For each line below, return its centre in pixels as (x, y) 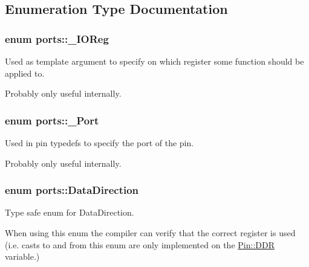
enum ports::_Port (52, 120)
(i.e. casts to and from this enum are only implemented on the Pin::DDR (140, 244)
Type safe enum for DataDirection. (70, 212)
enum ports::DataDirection (72, 190)
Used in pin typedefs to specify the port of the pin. (99, 143)
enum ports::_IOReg (57, 38)
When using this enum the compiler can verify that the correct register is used (150, 233)
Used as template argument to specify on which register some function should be (154, 61)
